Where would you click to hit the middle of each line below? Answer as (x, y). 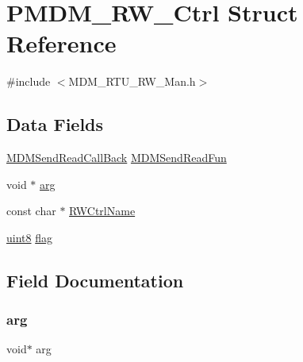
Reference (61, 43)
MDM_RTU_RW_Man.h (132, 81)
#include (29, 81)
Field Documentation (95, 280)
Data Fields (55, 124)
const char (31, 211)
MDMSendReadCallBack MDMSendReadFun (117, 158)
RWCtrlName (102, 211)
